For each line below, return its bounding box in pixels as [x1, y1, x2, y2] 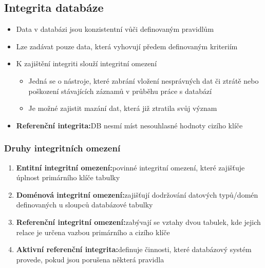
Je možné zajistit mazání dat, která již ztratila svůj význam [28, 103, 217, 113]
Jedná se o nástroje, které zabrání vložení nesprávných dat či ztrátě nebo [28, 75, 259, 86]
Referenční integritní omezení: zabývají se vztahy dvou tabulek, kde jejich [16, 216, 261, 227]
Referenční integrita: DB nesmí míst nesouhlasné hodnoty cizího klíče [16, 120, 243, 130]
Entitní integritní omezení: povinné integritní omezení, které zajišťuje [16, 162, 245, 173]
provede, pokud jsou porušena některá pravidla [16, 254, 164, 264]
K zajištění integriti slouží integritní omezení [16, 58, 157, 69]
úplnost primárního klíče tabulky [16, 172, 120, 183]
